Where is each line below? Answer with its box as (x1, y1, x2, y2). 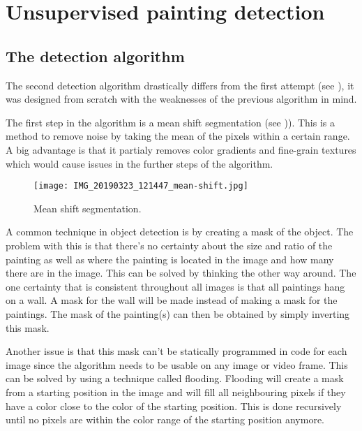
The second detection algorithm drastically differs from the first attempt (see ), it (6, 78, 354, 92)
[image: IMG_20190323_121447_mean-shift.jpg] (33, 181, 248, 191)
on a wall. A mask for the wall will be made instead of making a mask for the (6, 293, 338, 307)
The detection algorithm (6, 45, 185, 66)
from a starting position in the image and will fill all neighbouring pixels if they (6, 384, 346, 399)
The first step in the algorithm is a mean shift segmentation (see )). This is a (6, 115, 335, 129)
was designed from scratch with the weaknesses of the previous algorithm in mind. (6, 92, 357, 106)
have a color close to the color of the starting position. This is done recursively (6, 398, 342, 413)
